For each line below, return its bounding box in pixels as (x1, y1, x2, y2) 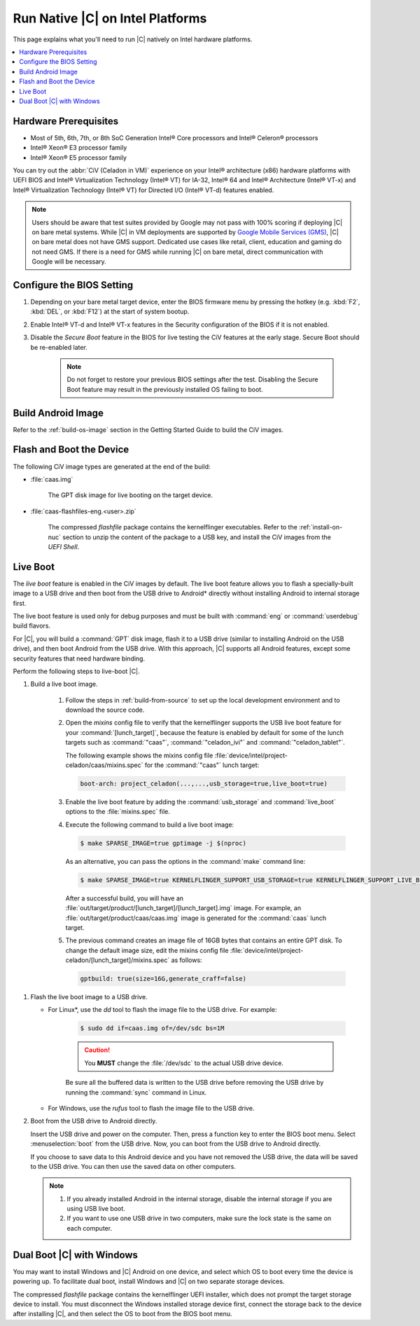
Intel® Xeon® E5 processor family (30, 153, 127, 161)
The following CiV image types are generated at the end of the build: (13, 462, 211, 471)
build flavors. (13, 621, 51, 630)
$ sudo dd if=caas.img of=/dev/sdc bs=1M (80, 1024, 225, 1032)
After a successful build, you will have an (65, 894, 184, 902)
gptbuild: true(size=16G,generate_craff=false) (80, 975, 246, 983)
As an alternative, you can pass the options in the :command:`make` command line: (65, 857, 306, 865)
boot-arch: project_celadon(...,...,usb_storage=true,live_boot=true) (80, 780, 328, 788)
